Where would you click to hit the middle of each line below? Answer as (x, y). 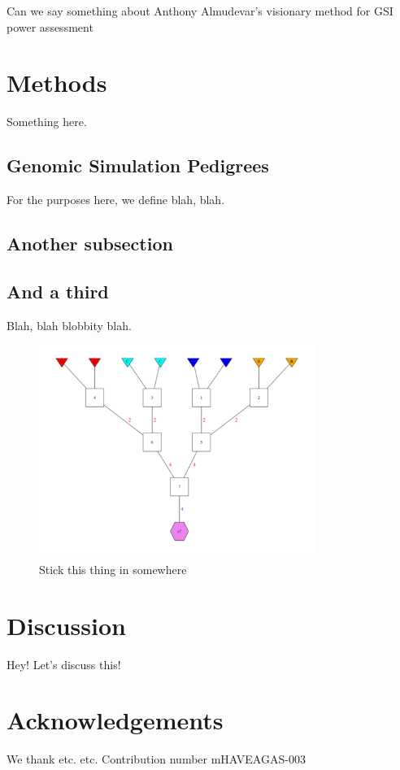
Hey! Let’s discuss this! (64, 664)
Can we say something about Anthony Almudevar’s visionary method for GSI (200, 11)
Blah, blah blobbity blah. (69, 325)
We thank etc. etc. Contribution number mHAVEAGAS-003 (156, 759)
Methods (57, 83)
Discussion (66, 625)
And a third (58, 291)
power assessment (50, 26)
